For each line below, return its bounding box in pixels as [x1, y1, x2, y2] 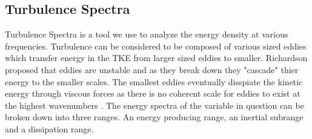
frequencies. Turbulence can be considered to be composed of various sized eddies [5, 39, 307, 52]
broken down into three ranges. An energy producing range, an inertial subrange [5, 111, 304, 123]
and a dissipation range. [5, 122, 94, 135]
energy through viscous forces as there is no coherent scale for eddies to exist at [5, 87, 300, 100]
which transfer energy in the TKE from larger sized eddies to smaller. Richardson [5, 51, 308, 64]
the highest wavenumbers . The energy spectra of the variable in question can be [5, 99, 304, 111]
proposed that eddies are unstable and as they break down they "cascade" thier [5, 63, 299, 76]
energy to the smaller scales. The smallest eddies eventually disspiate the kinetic [5, 75, 303, 88]
